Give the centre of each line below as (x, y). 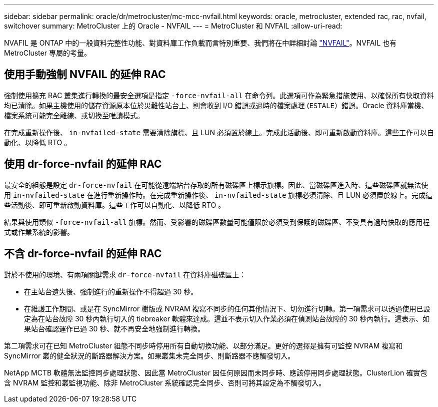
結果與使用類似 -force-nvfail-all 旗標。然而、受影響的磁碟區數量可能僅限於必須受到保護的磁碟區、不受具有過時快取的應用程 (217, 222)
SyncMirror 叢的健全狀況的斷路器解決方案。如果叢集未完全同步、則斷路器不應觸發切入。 (149, 355)
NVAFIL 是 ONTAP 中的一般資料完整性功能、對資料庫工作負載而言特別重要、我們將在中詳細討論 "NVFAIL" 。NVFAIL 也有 (200, 43)
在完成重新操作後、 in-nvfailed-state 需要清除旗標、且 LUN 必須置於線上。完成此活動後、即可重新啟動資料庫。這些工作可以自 (219, 132)
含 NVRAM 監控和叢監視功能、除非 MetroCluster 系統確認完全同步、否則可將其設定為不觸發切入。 (165, 382)
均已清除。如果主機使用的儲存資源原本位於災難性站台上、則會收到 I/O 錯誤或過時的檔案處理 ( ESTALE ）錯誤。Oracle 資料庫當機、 (216, 105)
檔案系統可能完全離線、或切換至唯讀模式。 (74, 115)
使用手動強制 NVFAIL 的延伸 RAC (85, 75)
